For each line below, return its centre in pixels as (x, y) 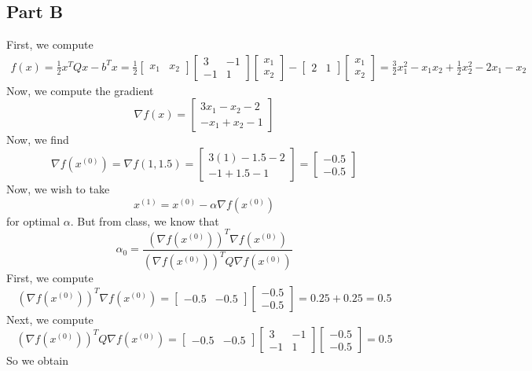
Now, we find (38, 140)
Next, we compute (50, 319)
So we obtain (37, 360)
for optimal (33, 220)
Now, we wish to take (58, 189)
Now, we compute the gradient (80, 90)
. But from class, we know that (145, 220)
